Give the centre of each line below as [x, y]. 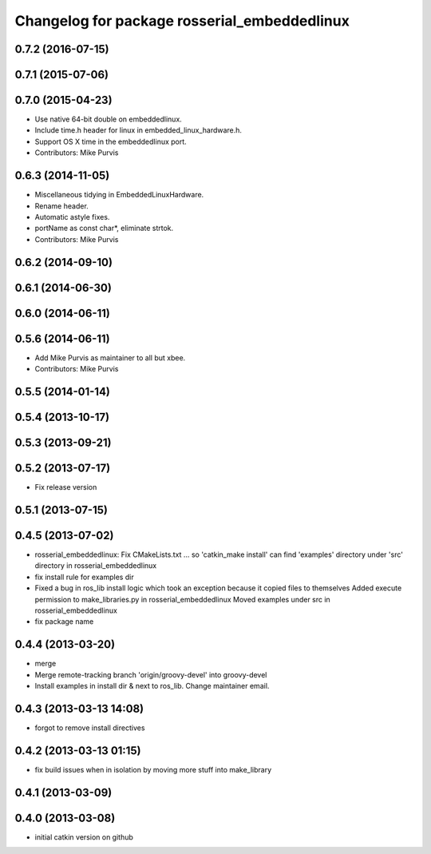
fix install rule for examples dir [85, 577]
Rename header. [62, 206]
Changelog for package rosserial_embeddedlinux [182, 21]
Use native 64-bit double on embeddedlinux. [109, 119]
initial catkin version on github [84, 837]
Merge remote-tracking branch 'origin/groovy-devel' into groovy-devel [151, 674]
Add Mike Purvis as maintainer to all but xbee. [110, 357]
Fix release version [66, 487]
